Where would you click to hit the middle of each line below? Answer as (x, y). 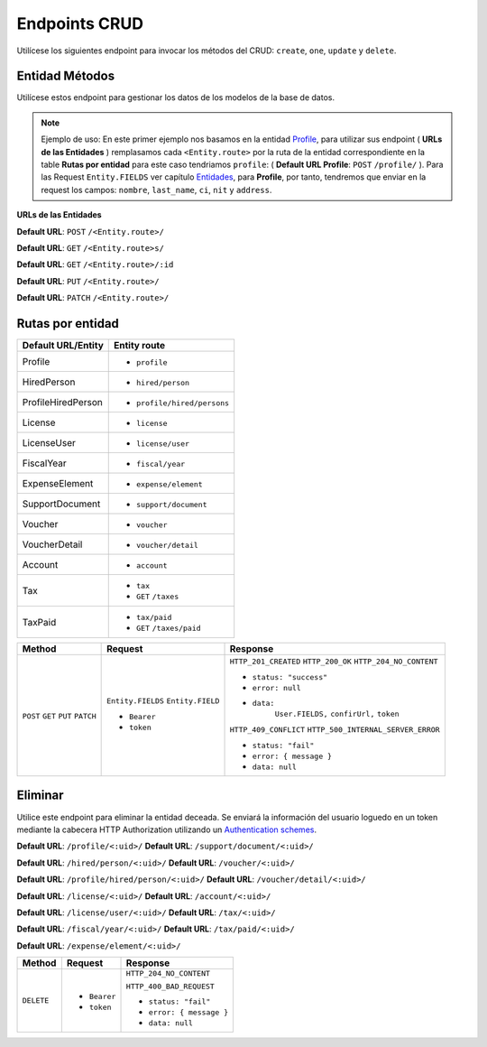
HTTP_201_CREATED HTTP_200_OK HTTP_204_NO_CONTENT (334, 662)
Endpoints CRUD (80, 23)
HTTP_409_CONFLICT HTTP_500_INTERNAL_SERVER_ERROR (335, 730)
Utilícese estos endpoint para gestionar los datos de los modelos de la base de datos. (176, 97)
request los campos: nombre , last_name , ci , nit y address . (156, 190)
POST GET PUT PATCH (59, 716)
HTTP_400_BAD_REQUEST (170, 987)
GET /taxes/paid (169, 629)
